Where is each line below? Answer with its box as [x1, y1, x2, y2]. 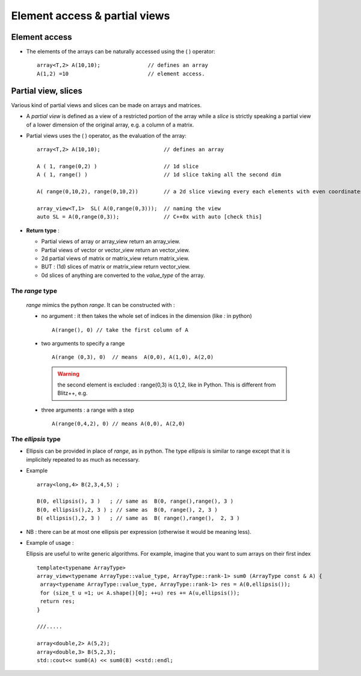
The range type [11, 287, 57, 295]
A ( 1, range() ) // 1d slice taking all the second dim [37, 172, 282, 178]
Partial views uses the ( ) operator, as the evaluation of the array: [26, 132, 187, 139]
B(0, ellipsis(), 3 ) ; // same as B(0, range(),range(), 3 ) [37, 498, 234, 505]
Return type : [26, 226, 60, 234]
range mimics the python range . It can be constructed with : [26, 301, 175, 308]
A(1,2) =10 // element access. [37, 70, 205, 77]
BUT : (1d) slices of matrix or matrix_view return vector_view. [41, 263, 191, 270]
